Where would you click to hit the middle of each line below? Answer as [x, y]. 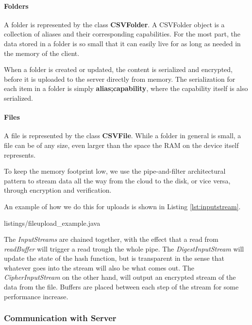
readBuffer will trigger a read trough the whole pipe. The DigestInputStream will [124, 248]
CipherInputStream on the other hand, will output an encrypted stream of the [120, 277]
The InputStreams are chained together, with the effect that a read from [111, 239]
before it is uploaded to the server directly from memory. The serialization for [120, 79]
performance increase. [36, 296]
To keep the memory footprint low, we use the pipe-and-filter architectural [115, 171]
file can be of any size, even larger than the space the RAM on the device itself [121, 145]
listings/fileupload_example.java [52, 223]
